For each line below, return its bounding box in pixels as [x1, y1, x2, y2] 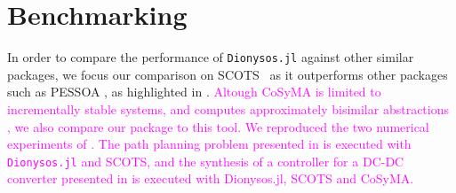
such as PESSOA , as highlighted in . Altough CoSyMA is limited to [7, 82, 381, 101]
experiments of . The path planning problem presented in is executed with [7, 135, 412, 153]
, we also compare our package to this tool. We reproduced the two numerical [7, 117, 429, 135]
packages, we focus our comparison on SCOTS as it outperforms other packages [7, 65, 448, 83]
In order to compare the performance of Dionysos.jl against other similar [7, 48, 414, 66]
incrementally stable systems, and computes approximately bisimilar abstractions [7, 99, 449, 118]
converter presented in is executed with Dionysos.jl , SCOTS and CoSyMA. [7, 169, 414, 188]
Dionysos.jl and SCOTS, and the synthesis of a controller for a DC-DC [7, 151, 404, 170]
